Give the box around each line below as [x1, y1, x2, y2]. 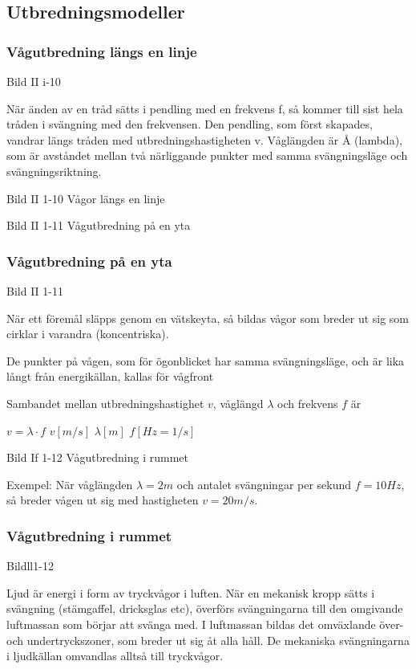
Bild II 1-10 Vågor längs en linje [6, 190, 165, 206]
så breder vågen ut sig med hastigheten [6, 492, 199, 508]
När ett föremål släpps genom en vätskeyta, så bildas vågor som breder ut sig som [6, 309, 410, 326]
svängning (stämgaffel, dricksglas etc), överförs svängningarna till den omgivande [6, 600, 403, 617]
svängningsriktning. [6, 162, 102, 179]
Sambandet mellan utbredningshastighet [6, 394, 204, 411]
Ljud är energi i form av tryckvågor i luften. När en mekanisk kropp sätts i [6, 584, 375, 601]
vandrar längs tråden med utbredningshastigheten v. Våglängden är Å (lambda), [6, 131, 402, 148]
